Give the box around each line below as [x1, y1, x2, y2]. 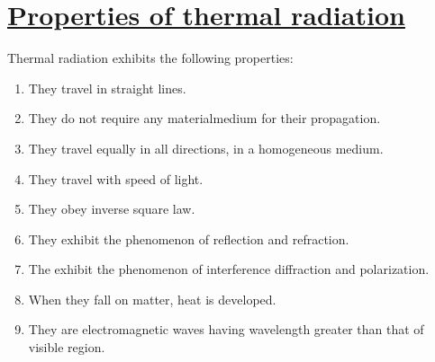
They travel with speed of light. [28, 169, 204, 188]
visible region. [28, 338, 105, 357]
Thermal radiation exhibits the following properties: [7, 49, 294, 67]
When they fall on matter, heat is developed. [28, 289, 276, 308]
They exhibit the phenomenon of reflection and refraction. [28, 229, 349, 248]
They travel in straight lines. [28, 78, 186, 97]
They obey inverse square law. [28, 199, 195, 218]
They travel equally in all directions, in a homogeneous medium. [28, 138, 384, 157]
